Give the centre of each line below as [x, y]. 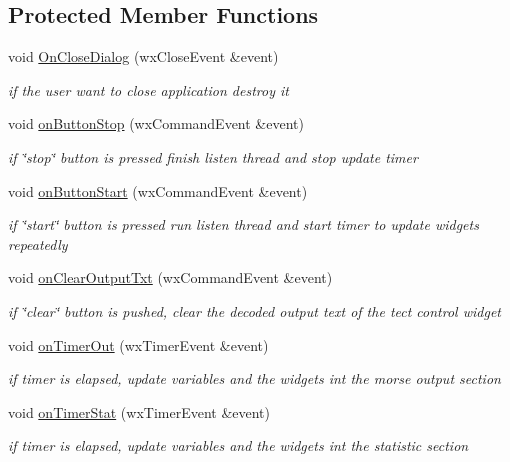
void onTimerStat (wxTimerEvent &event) [139, 411]
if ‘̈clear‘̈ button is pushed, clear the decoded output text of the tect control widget [254, 310]
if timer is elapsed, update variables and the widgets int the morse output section [254, 378]
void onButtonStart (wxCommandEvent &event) [158, 190]
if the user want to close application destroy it [148, 89]
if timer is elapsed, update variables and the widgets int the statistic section [238, 445]
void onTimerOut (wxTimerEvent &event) [138, 344]
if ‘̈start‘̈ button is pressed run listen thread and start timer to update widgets [243, 224]
